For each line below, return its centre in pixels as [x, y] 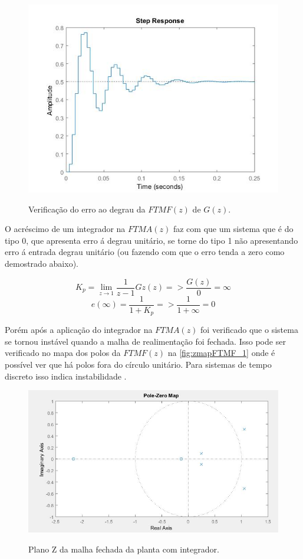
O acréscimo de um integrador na [65, 229]
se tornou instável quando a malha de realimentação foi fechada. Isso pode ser [145, 341]
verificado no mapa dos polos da [63, 353]
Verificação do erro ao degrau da [87, 209]
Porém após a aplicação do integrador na [79, 330]
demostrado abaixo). [42, 263]
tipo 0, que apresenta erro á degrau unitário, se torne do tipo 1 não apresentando [151, 240]
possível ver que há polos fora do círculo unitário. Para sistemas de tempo [138, 364]
